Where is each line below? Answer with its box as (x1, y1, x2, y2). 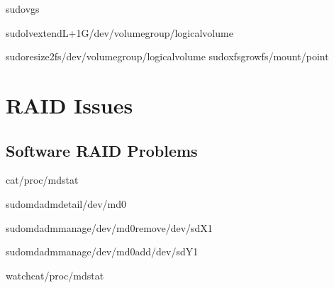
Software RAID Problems (6, 139, 198, 161)
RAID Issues (6, 90, 133, 119)
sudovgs (6, 1, 40, 16)
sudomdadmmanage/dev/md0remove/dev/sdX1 (6, 220, 213, 235)
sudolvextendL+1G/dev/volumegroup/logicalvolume (6, 25, 233, 40)
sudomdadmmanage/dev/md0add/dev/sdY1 (6, 244, 199, 259)
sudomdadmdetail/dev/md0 (6, 196, 127, 211)
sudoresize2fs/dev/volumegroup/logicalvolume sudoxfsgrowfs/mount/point (6, 49, 329, 64)
